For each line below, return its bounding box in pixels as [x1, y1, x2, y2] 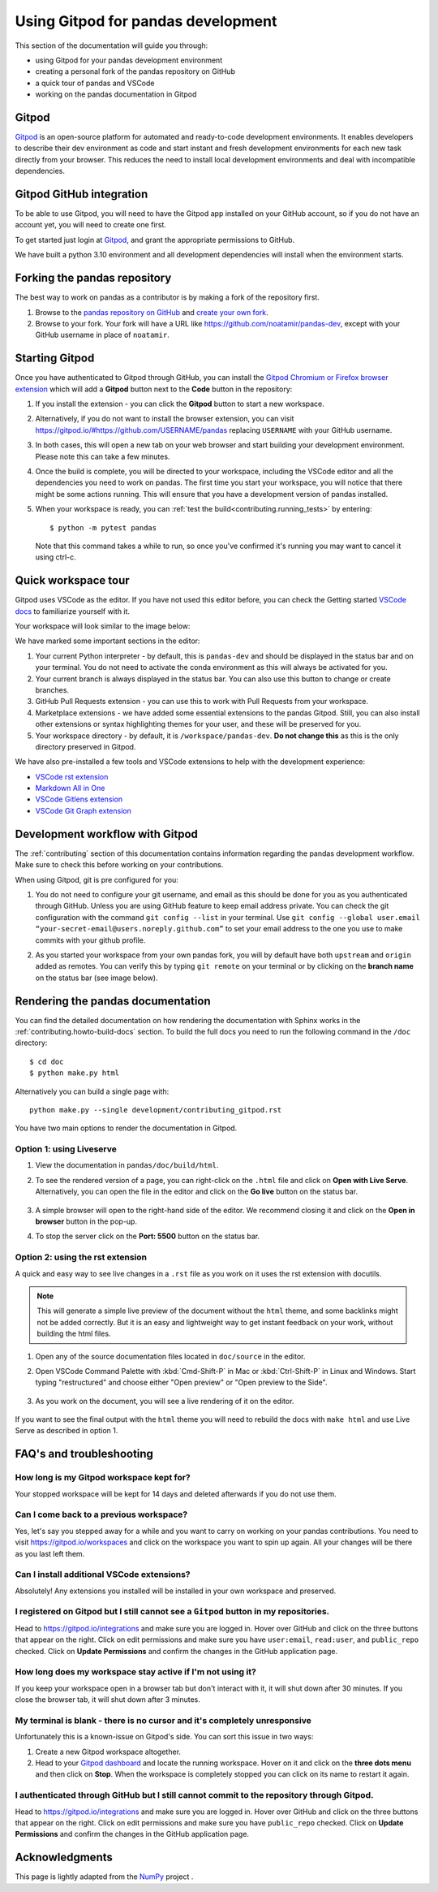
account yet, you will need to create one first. [15, 220, 166, 230]
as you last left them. [15, 1549, 85, 1558]
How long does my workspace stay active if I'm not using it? [15, 1666, 257, 1678]
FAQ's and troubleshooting [15, 1447, 154, 1461]
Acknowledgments [15, 1851, 114, 1864]
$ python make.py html [29, 1069, 120, 1078]
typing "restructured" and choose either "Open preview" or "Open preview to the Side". [35, 1377, 328, 1388]
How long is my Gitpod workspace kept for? [15, 1472, 191, 1484]
